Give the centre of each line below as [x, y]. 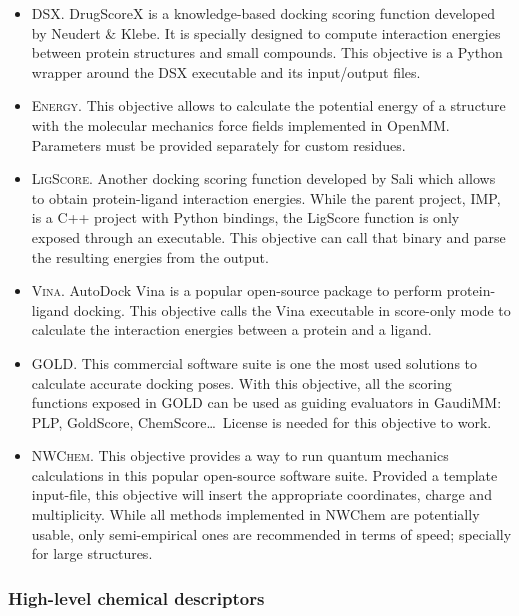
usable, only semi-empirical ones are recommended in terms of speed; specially [271, 533]
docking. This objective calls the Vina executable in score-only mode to [292, 309]
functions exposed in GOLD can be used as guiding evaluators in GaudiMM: [266, 402]
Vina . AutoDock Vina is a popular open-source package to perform [237, 290]
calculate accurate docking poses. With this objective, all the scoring [241, 382]
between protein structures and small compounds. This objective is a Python [267, 52]
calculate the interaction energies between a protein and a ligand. [231, 329]
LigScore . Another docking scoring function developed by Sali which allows [263, 178]
